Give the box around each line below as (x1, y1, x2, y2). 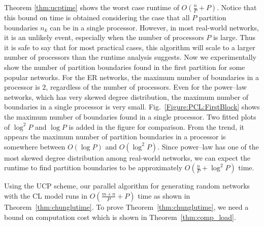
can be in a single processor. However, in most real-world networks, (50, 22, 259, 32)
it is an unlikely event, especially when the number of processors (4, 32, 204, 43)
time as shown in (138, 190, 190, 201)
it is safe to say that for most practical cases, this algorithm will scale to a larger (4, 42, 255, 52)
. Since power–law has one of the (157, 141, 259, 152)
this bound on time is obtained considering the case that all (4, 12, 190, 22)
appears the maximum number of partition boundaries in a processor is (4, 131, 226, 142)
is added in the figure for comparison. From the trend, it (69, 121, 245, 132)
